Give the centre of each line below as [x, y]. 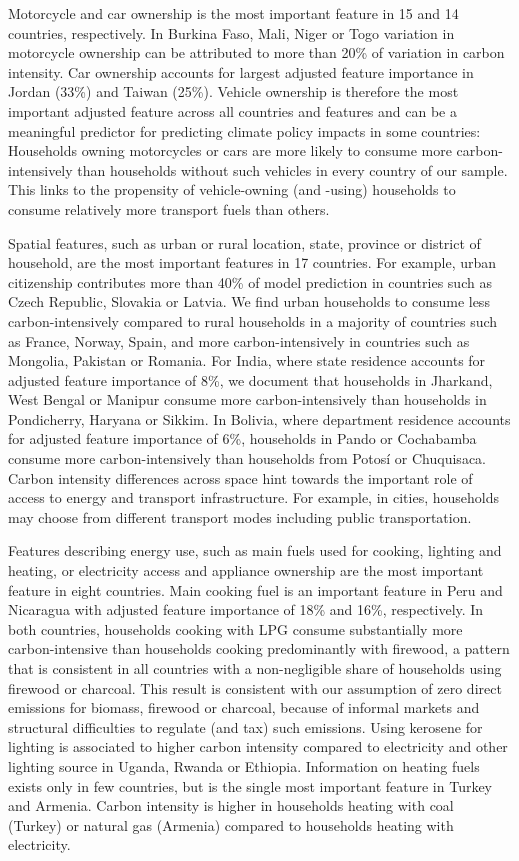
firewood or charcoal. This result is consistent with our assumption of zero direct [255, 687]
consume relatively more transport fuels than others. [169, 208]
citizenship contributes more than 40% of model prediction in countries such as [250, 281]
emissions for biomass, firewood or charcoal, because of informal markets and [244, 707]
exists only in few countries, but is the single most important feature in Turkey [250, 785]
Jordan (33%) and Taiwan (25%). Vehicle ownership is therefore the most [233, 91]
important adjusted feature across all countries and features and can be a [232, 110]
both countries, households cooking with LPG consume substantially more [235, 628]
